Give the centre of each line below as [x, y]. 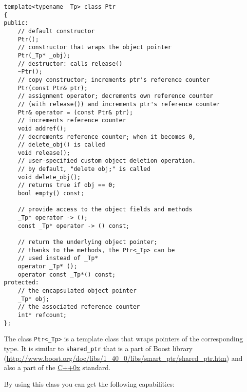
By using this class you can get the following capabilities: [89, 383]
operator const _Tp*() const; [67, 274]
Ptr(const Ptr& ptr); [53, 88]
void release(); [44, 153]
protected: [21, 283]
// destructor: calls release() [70, 64]
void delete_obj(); [49, 177]
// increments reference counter [72, 121]
